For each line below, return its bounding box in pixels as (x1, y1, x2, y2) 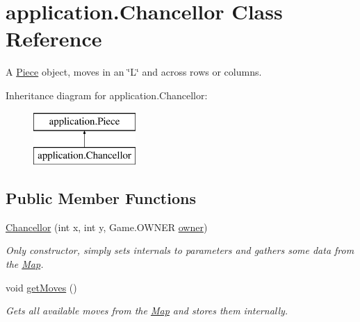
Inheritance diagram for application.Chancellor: (6, 87, 208, 102)
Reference (6, 24, 102, 53)
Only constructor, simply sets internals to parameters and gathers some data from (6, 243, 354, 257)
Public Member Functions (6, 187, 196, 209)
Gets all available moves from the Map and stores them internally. (6, 303, 288, 318)
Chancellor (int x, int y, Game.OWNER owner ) (6, 219, 208, 234)
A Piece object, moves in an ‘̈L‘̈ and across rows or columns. (6, 65, 262, 79)
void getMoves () (6, 280, 77, 294)
